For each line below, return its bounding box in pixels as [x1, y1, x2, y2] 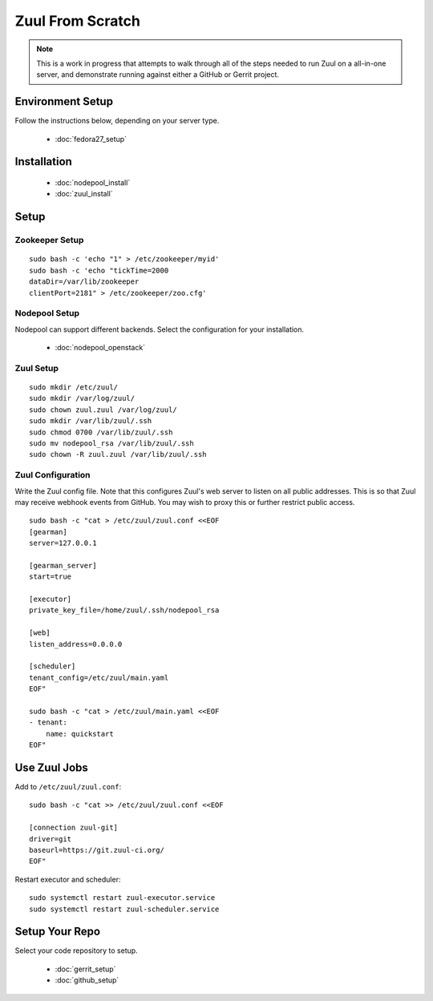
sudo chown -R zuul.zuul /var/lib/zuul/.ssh [29, 450, 208, 459]
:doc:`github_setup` [55, 975, 119, 985]
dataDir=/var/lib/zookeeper [29, 277, 140, 286]
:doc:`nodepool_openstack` [55, 343, 146, 353]
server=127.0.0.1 [29, 539, 97, 548]
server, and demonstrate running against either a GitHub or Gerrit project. [36, 70, 280, 79]
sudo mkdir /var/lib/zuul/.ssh [29, 417, 152, 426]
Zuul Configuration [14, 470, 91, 481]
